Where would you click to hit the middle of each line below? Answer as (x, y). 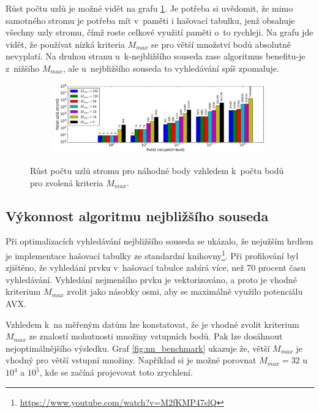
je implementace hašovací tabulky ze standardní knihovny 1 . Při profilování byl (152, 255)
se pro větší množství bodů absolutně (221, 44)
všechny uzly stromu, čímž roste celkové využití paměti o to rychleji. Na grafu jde (159, 32)
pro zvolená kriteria (67, 182)
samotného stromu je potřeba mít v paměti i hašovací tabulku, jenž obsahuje (150, 20)
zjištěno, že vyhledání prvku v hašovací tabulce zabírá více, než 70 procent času (156, 267)
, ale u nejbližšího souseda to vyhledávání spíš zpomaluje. (171, 68)
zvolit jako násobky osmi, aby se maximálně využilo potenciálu (185, 291)
